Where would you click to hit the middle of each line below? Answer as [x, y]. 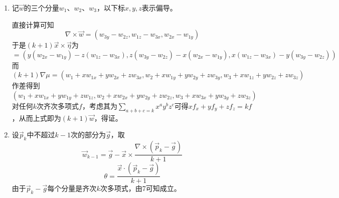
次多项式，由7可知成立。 [140, 188]
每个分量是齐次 [72, 188]
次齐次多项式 [58, 106]
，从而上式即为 [36, 118]
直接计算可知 [33, 24]
